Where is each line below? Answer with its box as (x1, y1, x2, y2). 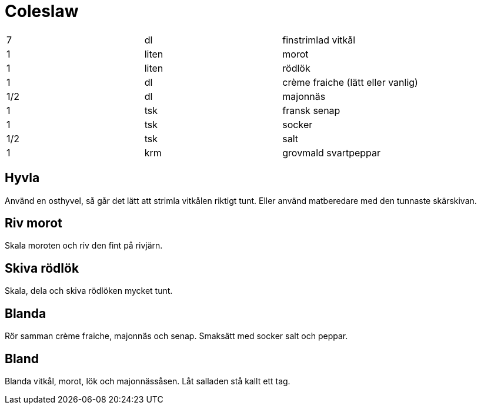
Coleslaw (5, 1, 79, 21)
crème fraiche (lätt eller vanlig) (282, 76, 418, 88)
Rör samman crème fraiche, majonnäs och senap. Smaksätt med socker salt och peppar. (5, 331, 348, 341)
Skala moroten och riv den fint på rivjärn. (5, 240, 163, 251)
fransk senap (282, 104, 340, 116)
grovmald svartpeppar (282, 146, 381, 159)
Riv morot (5, 216, 62, 231)
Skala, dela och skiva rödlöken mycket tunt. (5, 286, 173, 296)
